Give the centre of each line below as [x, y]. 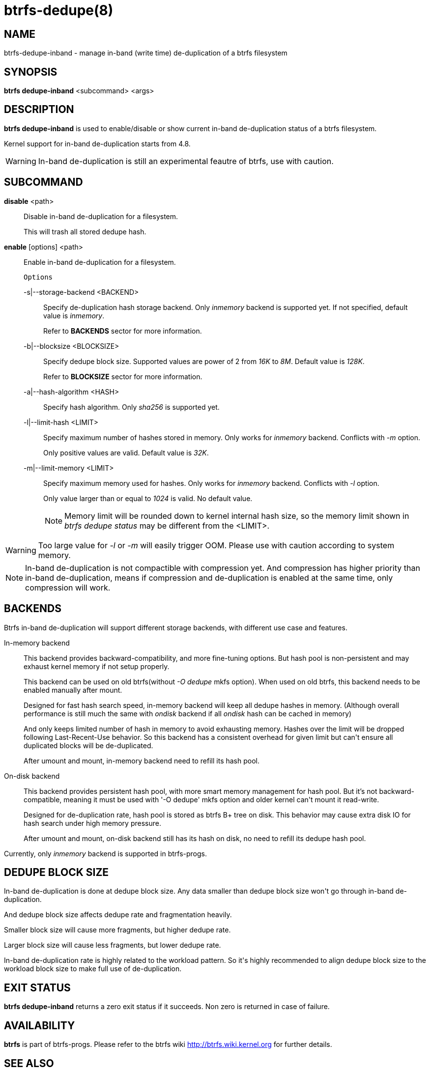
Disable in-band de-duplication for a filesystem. [101, 216]
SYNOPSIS [31, 72]
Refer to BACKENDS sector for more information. [123, 331]
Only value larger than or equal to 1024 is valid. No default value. [148, 498]
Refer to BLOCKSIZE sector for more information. [123, 376]
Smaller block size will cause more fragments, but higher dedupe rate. [117, 930]
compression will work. [68, 587]
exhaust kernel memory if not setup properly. [97, 666]
